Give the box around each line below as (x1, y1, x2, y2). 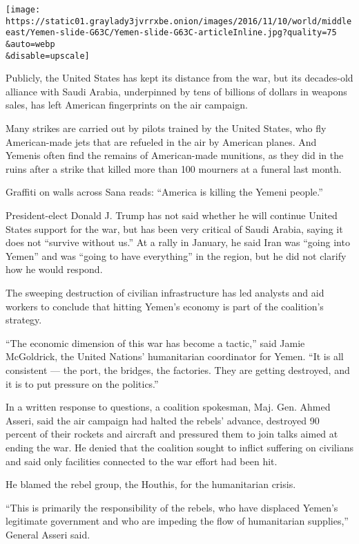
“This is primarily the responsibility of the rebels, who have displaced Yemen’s (6, 500, 338, 514)
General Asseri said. (6, 527, 90, 541)
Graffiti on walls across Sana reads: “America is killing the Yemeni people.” (6, 185, 323, 199)
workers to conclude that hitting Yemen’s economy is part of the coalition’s (6, 299, 324, 313)
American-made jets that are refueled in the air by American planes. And (6, 134, 317, 149)
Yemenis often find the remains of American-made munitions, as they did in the (6, 148, 344, 162)
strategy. (6, 312, 42, 327)
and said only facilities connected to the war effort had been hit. (6, 453, 278, 468)
